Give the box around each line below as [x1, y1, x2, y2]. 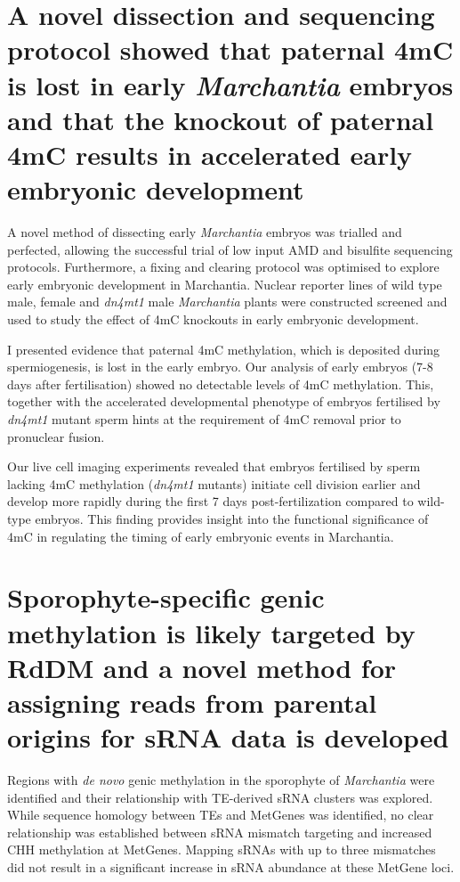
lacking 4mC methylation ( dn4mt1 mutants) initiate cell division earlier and [7, 474, 421, 493]
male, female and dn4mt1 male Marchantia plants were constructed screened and [7, 292, 448, 311]
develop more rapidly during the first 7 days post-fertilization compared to [7, 492, 414, 510]
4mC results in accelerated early [7, 135, 413, 172]
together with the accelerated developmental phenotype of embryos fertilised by [7, 392, 440, 411]
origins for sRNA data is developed [7, 719, 449, 755]
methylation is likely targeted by [7, 614, 416, 650]
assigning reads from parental [7, 683, 377, 720]
